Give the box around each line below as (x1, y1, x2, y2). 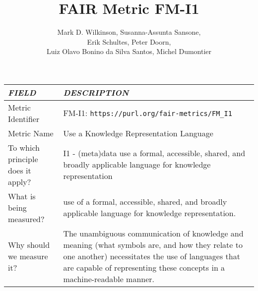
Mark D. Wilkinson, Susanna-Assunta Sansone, (57, 27, 201, 37)
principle (8, 153, 38, 165)
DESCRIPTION (63, 86, 129, 98)
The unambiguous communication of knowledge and (63, 227, 244, 239)
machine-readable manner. (63, 273, 155, 285)
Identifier (8, 113, 40, 124)
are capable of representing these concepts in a (63, 261, 225, 273)
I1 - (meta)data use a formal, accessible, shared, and (63, 147, 246, 159)
